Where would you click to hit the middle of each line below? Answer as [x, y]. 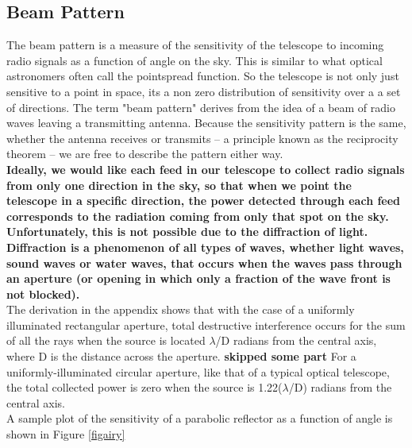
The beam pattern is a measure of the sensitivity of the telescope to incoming [195, 45]
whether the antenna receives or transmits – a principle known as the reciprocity [202, 138]
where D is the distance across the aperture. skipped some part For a [181, 356]
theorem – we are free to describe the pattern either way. [145, 154]
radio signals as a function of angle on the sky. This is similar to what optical [194, 60]
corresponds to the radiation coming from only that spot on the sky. [198, 216]
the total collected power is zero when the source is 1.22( [144, 387]
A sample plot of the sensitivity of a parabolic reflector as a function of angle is [200, 418]
